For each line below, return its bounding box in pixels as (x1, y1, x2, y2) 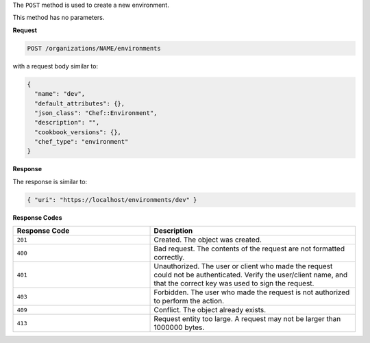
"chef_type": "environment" (34, 138, 129, 146)
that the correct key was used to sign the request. (153, 279, 314, 288)
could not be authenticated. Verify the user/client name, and (153, 270, 348, 280)
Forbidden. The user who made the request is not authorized (153, 288, 350, 297)
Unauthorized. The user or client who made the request (153, 262, 333, 271)
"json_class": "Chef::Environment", (34, 109, 158, 116)
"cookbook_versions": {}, (34, 128, 121, 136)
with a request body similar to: (12, 62, 99, 70)
